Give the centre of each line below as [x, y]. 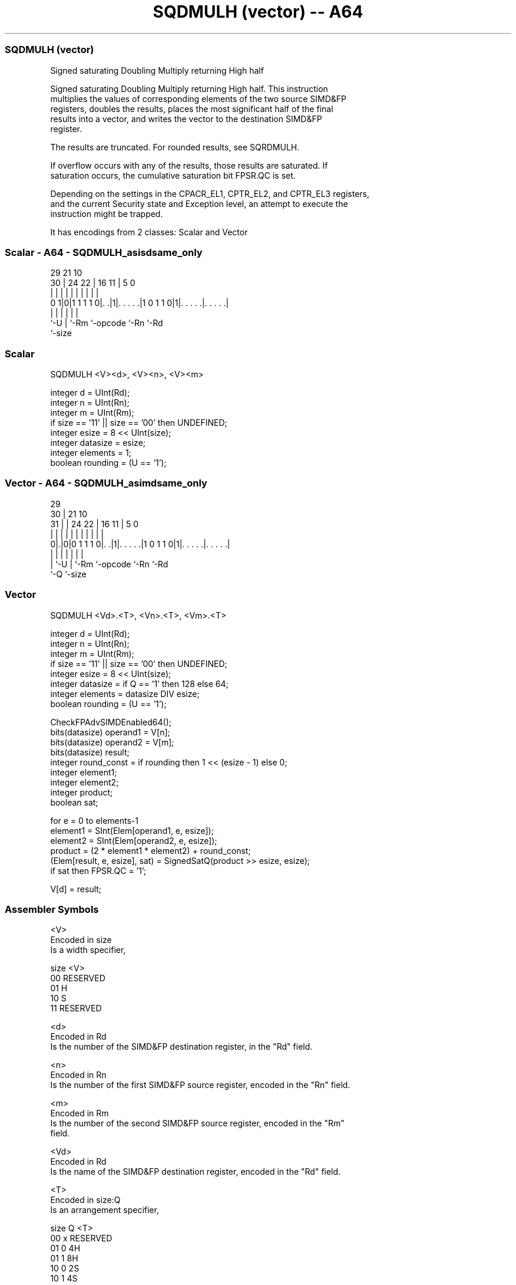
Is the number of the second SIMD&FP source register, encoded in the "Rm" [197, 1123]
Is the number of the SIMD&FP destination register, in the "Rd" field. [181, 1047]
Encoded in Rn [78, 1075]
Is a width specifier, [88, 950]
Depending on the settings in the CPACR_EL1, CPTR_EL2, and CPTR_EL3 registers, [210, 193]
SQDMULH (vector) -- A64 [258, 12]
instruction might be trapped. [107, 213]
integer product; [82, 792]
